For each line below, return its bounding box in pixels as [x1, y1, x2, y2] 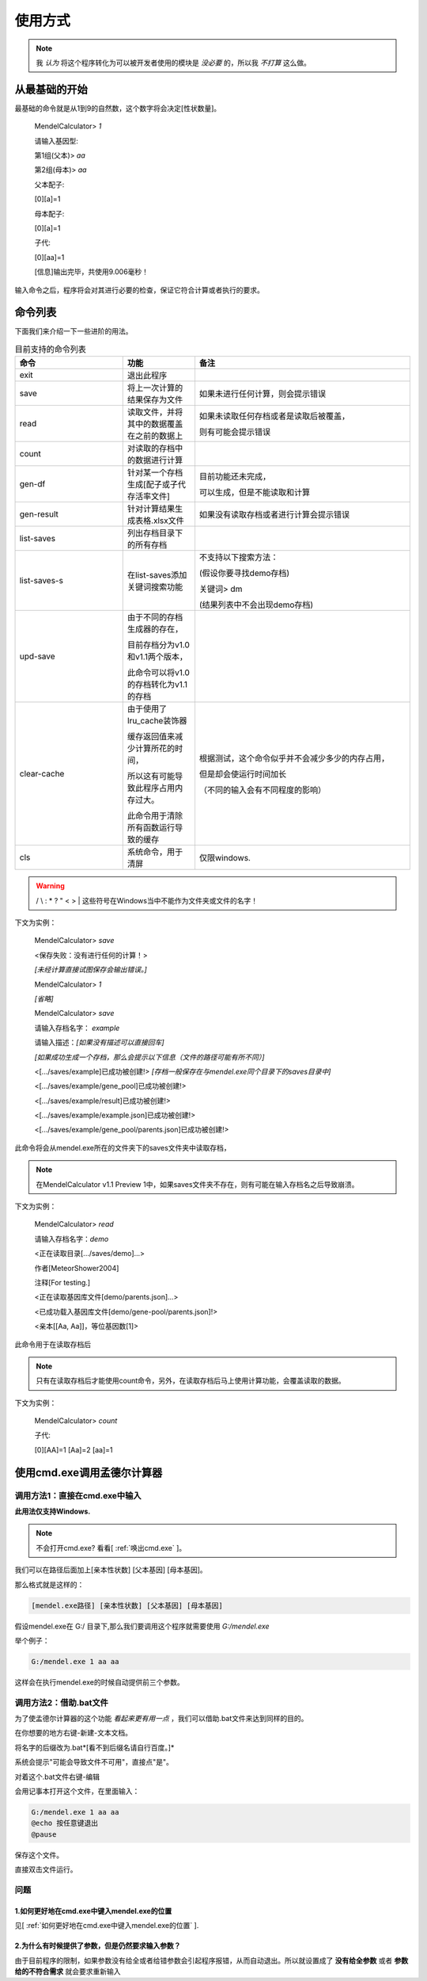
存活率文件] [127, 491, 170, 502]
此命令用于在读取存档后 [14, 1339, 91, 1349]
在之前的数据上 [127, 430, 183, 441]
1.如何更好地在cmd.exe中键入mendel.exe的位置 [14, 1906, 172, 1915]
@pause [31, 1830, 57, 1838]
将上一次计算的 [127, 383, 183, 394]
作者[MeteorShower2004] [34, 1263, 119, 1273]
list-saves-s [19, 575, 63, 586]
